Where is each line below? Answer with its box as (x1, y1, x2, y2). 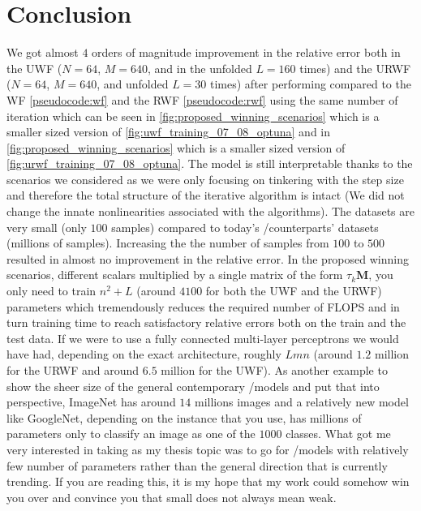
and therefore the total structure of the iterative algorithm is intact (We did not (6, 187, 405, 204)
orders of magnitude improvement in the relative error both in (92, 44, 401, 61)
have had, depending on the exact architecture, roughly (6, 346, 281, 363)
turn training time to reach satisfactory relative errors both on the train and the (6, 314, 406, 331)
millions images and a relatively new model (195, 393, 409, 410)
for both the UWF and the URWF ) (205, 282, 382, 299)
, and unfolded (97, 75, 169, 92)
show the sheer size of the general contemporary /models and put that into (6, 377, 380, 394)
